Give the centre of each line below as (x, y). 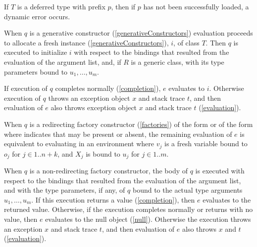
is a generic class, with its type (178, 62)
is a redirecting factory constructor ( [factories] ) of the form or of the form (141, 124)
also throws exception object (94, 107)
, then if (123, 6)
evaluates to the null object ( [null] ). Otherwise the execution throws (148, 219)
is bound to (103, 153)
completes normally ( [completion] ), (108, 88)
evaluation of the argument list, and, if (63, 62)
